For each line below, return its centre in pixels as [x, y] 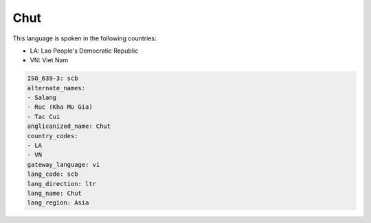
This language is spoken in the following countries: [85, 38]
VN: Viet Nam [49, 60]
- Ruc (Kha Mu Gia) [60, 107]
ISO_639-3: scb [53, 78]
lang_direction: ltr [61, 184]
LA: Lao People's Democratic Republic [84, 51]
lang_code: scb [53, 174]
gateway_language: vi [64, 165]
